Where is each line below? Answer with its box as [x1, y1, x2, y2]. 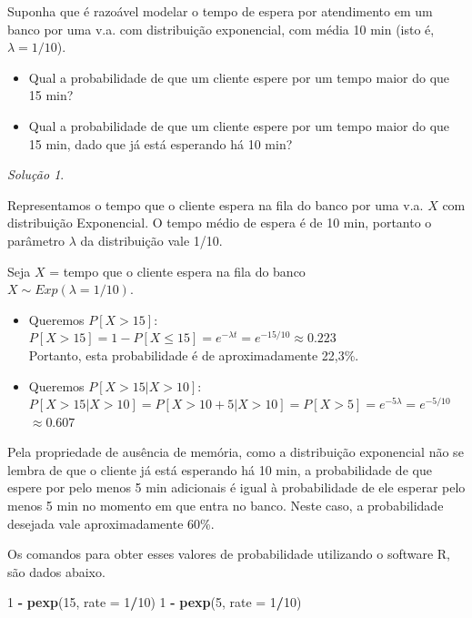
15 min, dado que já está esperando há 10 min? [28, 134, 293, 153]
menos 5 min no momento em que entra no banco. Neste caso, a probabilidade [7, 496, 444, 515]
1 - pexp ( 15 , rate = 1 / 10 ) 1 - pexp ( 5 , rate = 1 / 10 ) [7, 593, 302, 612]
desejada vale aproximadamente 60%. [7, 513, 215, 532]
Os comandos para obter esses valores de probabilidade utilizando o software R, [7, 544, 451, 563]
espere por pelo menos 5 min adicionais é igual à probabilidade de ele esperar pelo [7, 478, 466, 497]
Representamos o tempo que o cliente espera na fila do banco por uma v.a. [7, 195, 424, 214]
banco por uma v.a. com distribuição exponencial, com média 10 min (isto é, [7, 19, 435, 38]
